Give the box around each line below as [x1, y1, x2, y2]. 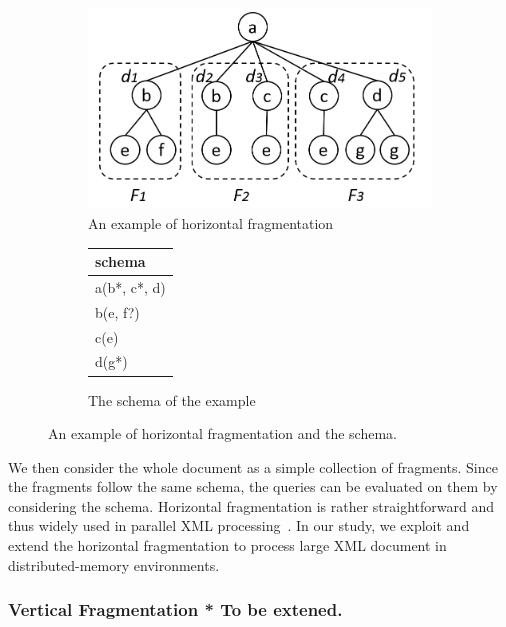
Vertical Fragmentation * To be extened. [8, 597, 343, 622]
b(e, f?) [95, 301, 140, 322]
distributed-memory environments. [8, 554, 220, 575]
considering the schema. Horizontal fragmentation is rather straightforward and [8, 495, 494, 516]
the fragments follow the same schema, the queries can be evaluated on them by [8, 476, 498, 497]
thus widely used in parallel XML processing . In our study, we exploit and [8, 515, 470, 536]
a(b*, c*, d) [95, 276, 166, 297]
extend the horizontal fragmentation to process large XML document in [8, 535, 447, 556]
